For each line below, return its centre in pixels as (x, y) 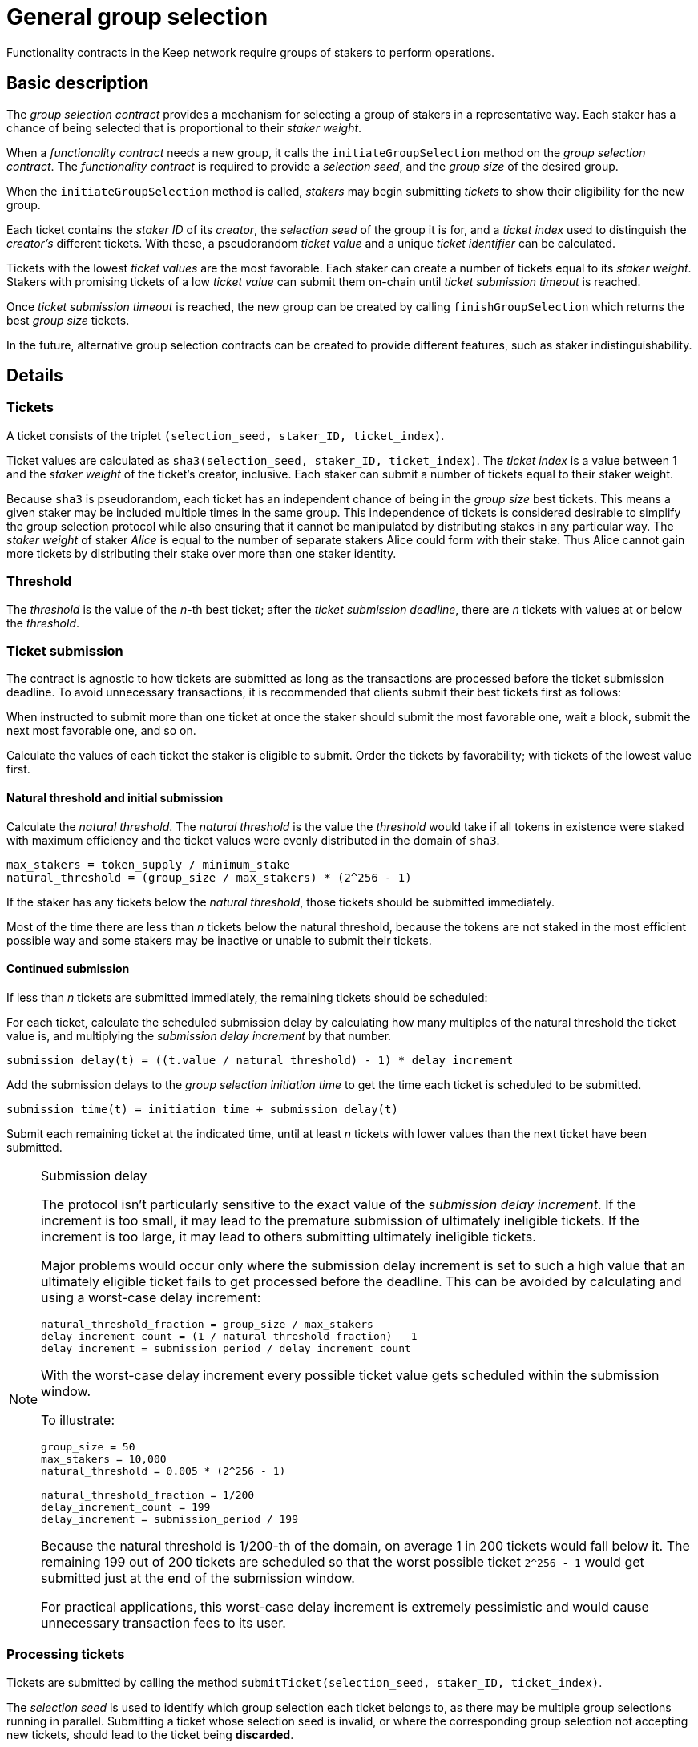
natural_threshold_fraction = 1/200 (148, 1495)
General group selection (137, 17)
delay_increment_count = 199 (126, 1507)
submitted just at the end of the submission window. (198, 1578)
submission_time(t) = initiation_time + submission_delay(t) (202, 1109)
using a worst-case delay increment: (151, 1297)
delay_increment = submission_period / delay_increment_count (226, 1348)
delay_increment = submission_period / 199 (169, 1519)
